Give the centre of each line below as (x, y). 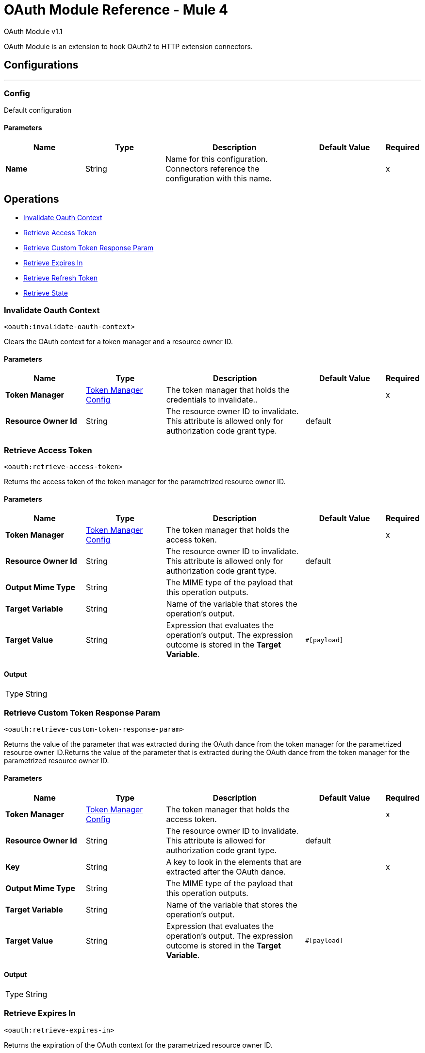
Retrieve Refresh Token (61, 278)
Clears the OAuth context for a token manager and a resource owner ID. (119, 342)
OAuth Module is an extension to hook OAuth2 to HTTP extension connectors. (128, 46)
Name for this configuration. (216, 159)
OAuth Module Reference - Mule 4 (116, 10)
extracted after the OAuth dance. (226, 871)
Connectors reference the (212, 168)
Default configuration (38, 110)
